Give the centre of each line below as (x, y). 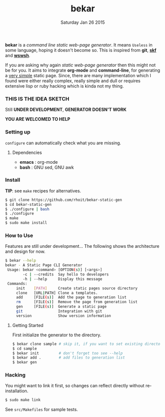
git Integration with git (59, 311)
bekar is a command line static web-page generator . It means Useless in (79, 45)
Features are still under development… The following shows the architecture (82, 246)
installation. (17, 391)
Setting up (18, 132)
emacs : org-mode (39, 162)
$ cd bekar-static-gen (28, 204)
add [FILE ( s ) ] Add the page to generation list (71, 297)
